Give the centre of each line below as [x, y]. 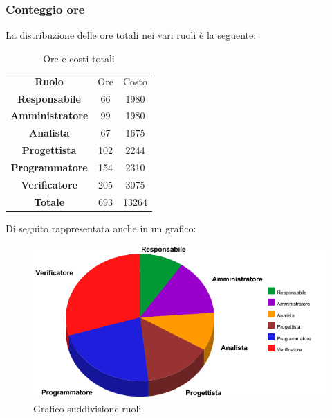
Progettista [49, 150]
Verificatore [49, 184]
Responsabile [49, 98]
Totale [49, 201]
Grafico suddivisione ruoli [87, 408]
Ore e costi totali [79, 58]
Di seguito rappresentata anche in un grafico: [101, 228]
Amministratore [49, 115]
